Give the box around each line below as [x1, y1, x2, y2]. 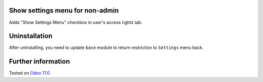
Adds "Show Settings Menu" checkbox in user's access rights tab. [9, 19, 143, 25]
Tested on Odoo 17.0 [9, 70, 50, 76]
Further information [9, 57, 70, 66]
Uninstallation [9, 32, 53, 40]
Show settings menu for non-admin [9, 6, 119, 15]
